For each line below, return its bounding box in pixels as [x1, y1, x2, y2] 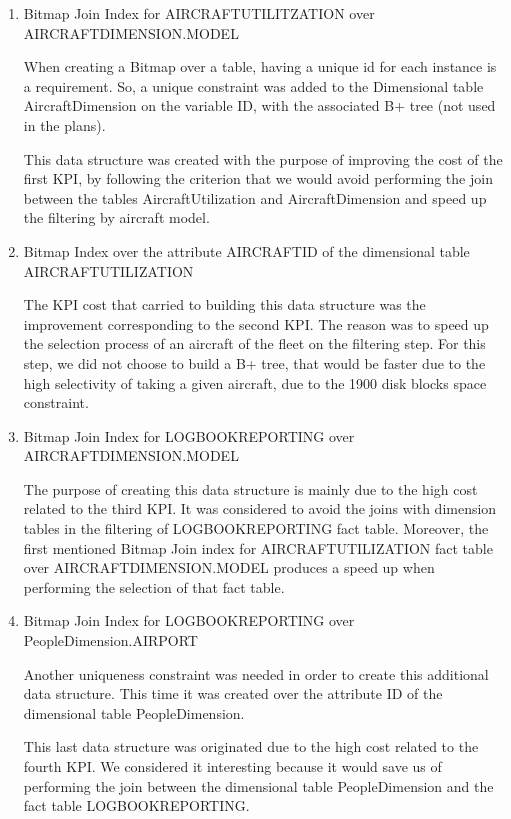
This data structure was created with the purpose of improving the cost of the [23, 148, 503, 169]
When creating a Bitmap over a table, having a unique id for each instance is [23, 56, 497, 77]
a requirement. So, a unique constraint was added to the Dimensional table [23, 75, 484, 96]
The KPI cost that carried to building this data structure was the [23, 294, 426, 315]
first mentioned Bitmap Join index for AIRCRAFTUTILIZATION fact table [23, 537, 493, 558]
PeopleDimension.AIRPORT [23, 630, 198, 651]
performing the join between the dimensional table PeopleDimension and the [23, 775, 494, 796]
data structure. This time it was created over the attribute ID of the [23, 683, 443, 704]
